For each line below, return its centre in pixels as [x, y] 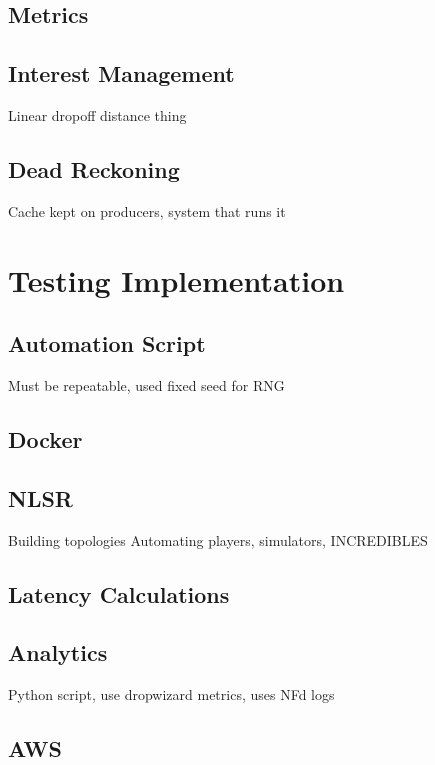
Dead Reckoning [94, 168]
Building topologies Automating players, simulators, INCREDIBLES [218, 539]
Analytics [58, 652]
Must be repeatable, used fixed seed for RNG [146, 384]
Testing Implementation [176, 279]
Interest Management [121, 73]
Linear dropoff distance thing [97, 114]
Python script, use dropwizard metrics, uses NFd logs [171, 694]
